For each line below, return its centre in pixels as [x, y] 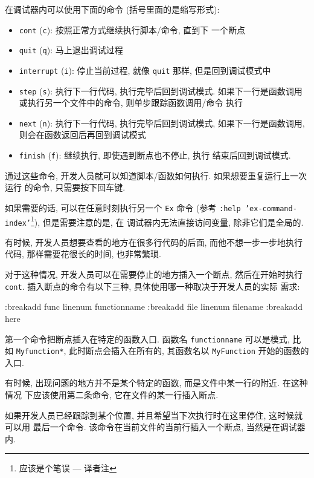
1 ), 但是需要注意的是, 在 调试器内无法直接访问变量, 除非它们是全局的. [167, 221]
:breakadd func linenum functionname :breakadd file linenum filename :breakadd [154, 306]
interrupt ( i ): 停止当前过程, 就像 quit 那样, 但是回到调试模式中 [145, 70]
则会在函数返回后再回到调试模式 [82, 135]
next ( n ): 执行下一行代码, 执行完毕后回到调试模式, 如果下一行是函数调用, [162, 123]
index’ [18, 223]
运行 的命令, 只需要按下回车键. [65, 187]
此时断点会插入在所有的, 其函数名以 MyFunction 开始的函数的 [189, 351]
